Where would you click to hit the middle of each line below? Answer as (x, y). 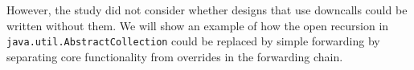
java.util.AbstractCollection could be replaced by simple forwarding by (193, 41)
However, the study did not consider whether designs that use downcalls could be (207, 10)
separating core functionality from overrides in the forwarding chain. (175, 56)
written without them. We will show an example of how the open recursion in (198, 25)
